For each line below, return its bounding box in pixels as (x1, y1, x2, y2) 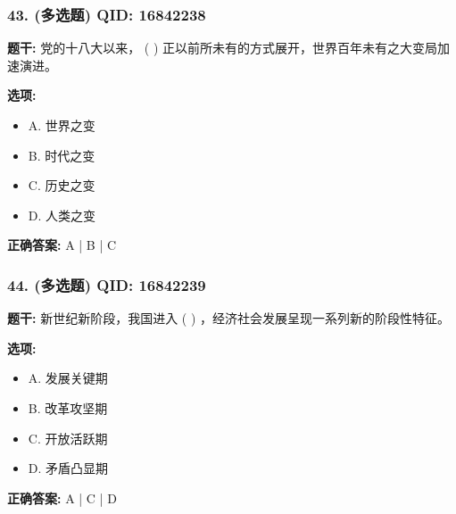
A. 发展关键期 (28, 369, 108, 387)
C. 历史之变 (28, 176, 95, 195)
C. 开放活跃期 (28, 428, 108, 447)
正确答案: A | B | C (7, 236, 117, 254)
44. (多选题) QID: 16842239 (7, 273, 206, 295)
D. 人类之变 (28, 205, 96, 224)
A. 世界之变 (28, 116, 95, 134)
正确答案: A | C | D (7, 488, 117, 507)
